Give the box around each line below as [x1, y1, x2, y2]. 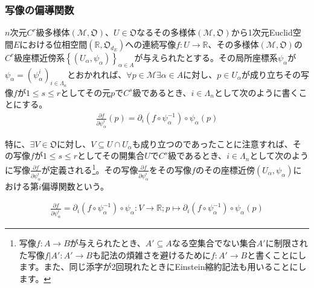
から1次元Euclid [231, 26, 293, 39]
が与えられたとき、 [69, 236, 146, 249]
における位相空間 [19, 37, 88, 50]
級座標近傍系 [14, 51, 65, 63]
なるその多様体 [136, 26, 196, 39]
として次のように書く [214, 86, 299, 98]
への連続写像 [125, 37, 176, 50]
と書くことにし [247, 248, 307, 261]
